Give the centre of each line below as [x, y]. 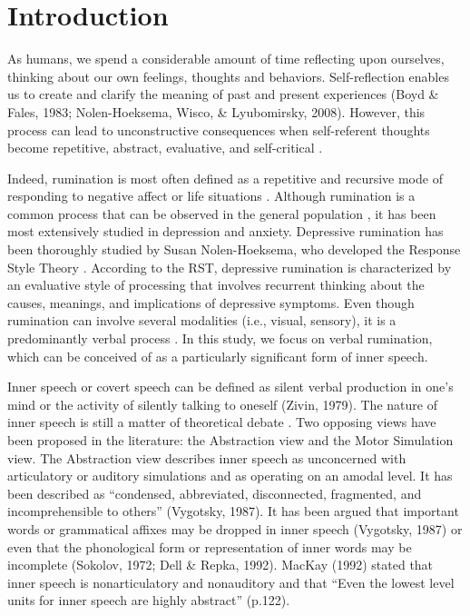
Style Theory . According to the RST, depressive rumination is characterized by [230, 267]
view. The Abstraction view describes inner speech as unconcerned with [207, 457]
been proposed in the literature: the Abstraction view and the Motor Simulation [230, 440]
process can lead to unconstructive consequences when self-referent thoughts [219, 129]
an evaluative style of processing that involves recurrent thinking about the [216, 285]
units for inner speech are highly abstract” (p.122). [149, 600]
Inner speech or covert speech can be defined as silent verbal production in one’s [230, 387]
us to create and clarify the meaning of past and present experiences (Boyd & [223, 94]
